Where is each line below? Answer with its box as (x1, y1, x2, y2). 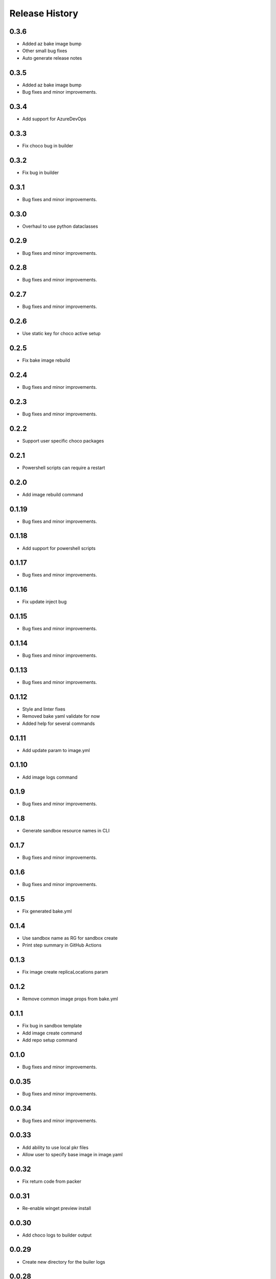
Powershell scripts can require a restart (22, 465, 105, 471)
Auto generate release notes (22, 55, 82, 61)
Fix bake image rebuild (22, 357, 70, 363)
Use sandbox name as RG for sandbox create (22, 935, 118, 941)
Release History (9, 8, 79, 19)
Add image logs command (22, 774, 78, 780)
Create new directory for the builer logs (22, 1259, 105, 1265)
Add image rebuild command (22, 491, 83, 497)
